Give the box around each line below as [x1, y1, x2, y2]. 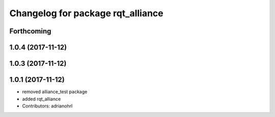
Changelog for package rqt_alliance [9, 8, 163, 19]
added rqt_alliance [22, 96, 61, 102]
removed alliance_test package [22, 89, 88, 95]
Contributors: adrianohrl [22, 103, 73, 109]
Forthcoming [9, 27, 51, 35]
